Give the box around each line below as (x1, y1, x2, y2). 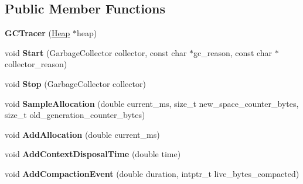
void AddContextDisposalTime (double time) (5, 148, 181, 160)
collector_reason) (5, 58, 67, 70)
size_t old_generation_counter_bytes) (5, 109, 145, 121)
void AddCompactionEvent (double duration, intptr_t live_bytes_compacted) (5, 167, 299, 179)
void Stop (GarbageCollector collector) (5, 77, 146, 89)
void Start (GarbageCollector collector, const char (5, 46, 187, 58)
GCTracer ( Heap (5, 27, 70, 39)
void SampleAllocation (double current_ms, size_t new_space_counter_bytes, (5, 97, 299, 109)
